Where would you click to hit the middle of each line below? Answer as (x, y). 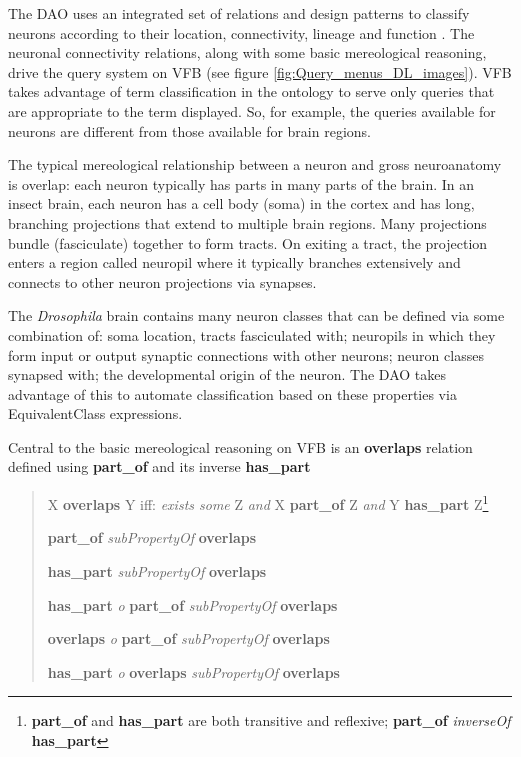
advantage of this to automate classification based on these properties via (232, 393)
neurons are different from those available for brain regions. (189, 130)
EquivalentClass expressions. (95, 413)
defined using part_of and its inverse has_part (159, 466)
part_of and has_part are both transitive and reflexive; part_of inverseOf (271, 720)
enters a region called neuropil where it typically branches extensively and (234, 262)
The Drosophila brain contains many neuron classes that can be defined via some (256, 315)
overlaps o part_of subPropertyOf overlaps (188, 638)
